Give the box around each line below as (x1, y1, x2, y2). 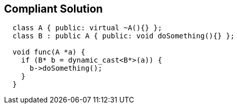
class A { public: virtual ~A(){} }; (12, 24, 162, 32)
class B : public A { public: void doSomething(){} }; (12, 32, 235, 40)
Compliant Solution (4, 3, 103, 15)
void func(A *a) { (12, 48, 86, 57)
